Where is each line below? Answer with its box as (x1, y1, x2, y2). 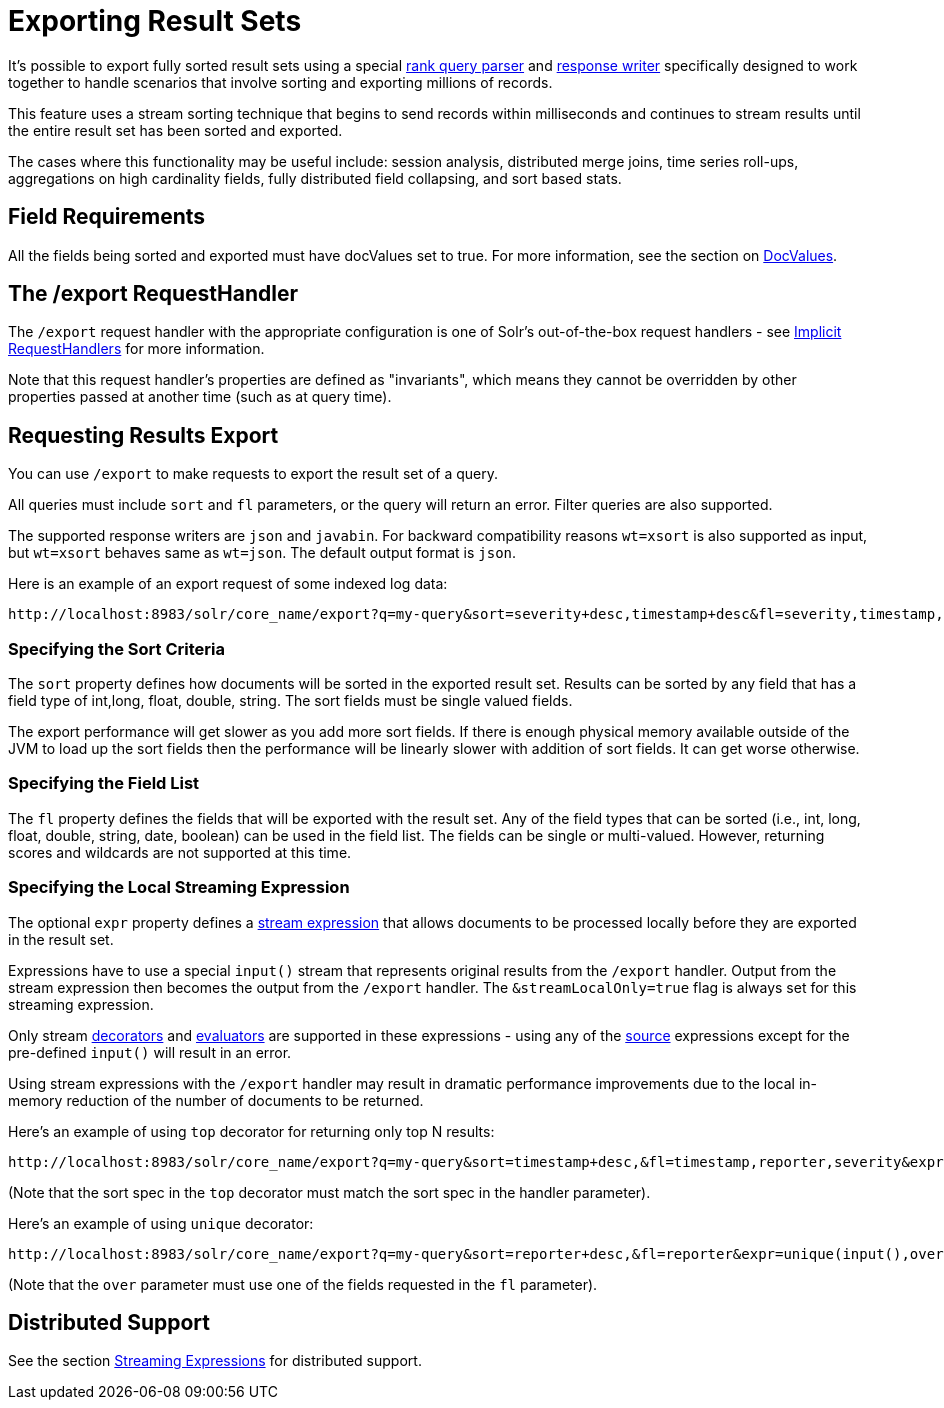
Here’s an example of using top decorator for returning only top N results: (8, 1122, 495, 1140)
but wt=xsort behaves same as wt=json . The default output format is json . (8, 544, 517, 562)
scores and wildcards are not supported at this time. (8, 843, 352, 861)
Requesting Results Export (8, 422, 279, 448)
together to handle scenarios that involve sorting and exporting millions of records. (8, 73, 553, 91)
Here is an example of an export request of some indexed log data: (8, 575, 448, 593)
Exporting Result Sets (8, 4, 302, 38)
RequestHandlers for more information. (8, 340, 265, 358)
